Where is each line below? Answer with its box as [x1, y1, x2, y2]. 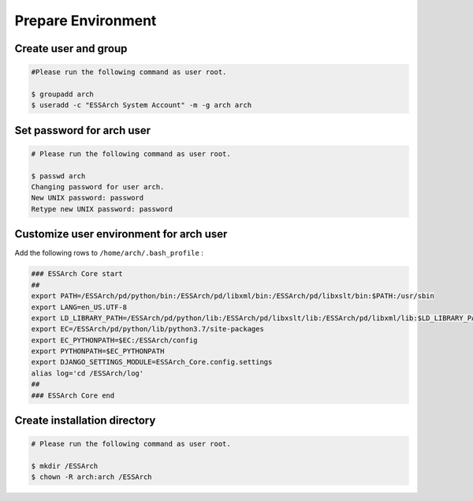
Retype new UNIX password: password [31, 204, 173, 213]
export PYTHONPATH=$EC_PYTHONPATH [31, 347, 165, 356]
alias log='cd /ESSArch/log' [31, 368, 144, 378]
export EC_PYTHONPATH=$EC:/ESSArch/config [31, 335, 198, 345]
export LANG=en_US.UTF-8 [31, 302, 128, 312]
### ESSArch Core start [31, 269, 124, 279]
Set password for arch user [14, 123, 151, 137]
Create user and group [14, 42, 128, 55]
